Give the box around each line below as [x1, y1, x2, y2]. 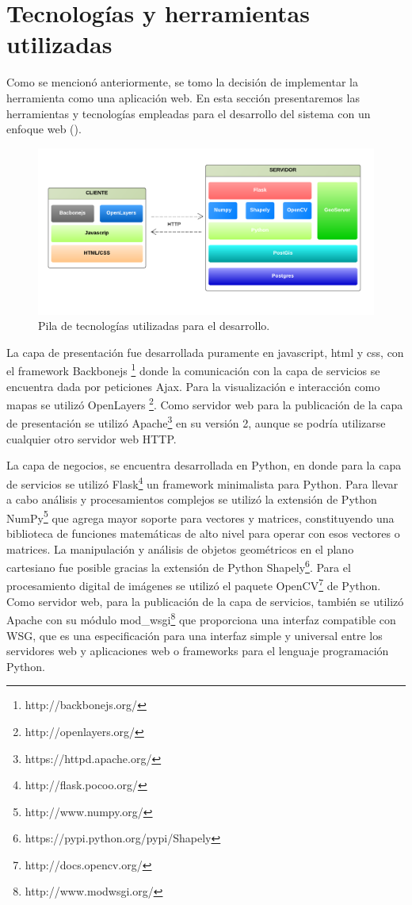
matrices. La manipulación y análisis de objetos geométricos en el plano [6, 540, 354, 557]
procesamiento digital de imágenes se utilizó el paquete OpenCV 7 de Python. [6, 575, 381, 594]
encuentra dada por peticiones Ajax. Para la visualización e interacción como [6, 378, 380, 394]
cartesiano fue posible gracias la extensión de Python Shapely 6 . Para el [6, 557, 351, 575]
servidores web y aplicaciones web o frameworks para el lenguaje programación [6, 642, 389, 659]
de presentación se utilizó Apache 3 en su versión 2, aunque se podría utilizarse [6, 412, 386, 431]
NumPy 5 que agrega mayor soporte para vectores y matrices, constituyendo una [6, 507, 395, 526]
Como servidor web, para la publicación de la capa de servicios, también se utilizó [6, 592, 404, 609]
